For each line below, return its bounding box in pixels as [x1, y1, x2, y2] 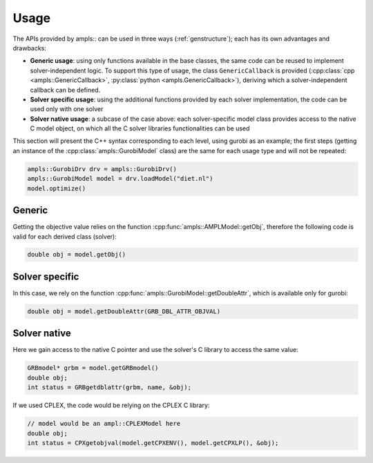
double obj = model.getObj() [27, 250, 126, 259]
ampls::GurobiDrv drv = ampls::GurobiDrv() [27, 165, 178, 173]
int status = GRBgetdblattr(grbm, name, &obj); [27, 384, 191, 391]
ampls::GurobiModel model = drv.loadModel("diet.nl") [27, 175, 213, 183]
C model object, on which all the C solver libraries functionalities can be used [30, 124, 250, 132]
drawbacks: [12, 43, 46, 52]
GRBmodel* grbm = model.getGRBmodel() [27, 364, 159, 372]
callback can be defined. [30, 86, 101, 94]
